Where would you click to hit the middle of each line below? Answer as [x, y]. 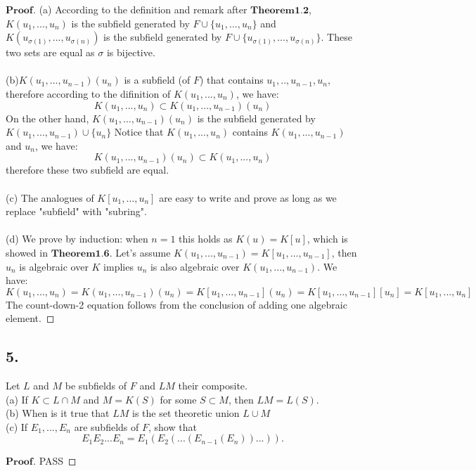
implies [118, 266]
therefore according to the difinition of [88, 93]
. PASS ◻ [54, 461]
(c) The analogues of [50, 197]
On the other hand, [47, 118]
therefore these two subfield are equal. [88, 170]
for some [178, 399]
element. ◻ [30, 318]
